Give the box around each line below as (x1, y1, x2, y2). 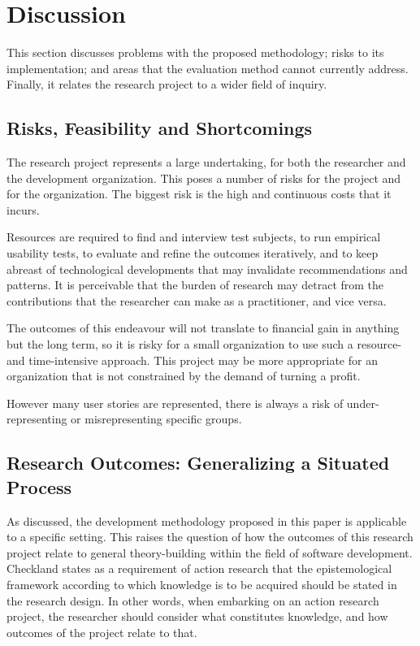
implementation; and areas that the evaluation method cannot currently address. (6, 59, 409, 76)
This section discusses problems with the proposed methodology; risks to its (6, 44, 384, 61)
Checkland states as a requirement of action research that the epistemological (6, 560, 392, 577)
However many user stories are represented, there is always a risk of (6, 394, 344, 411)
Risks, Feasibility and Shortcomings (6, 115, 313, 141)
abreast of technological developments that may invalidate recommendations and (6, 260, 408, 277)
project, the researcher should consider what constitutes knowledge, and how (6, 608, 388, 625)
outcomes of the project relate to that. (6, 623, 197, 640)
